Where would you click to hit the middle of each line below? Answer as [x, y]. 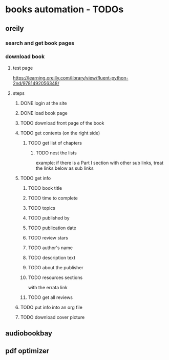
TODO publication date [52, 228]
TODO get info [36, 178]
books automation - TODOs [65, 9]
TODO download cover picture [52, 317]
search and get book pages [40, 43]
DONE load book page [44, 113]
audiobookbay [29, 334]
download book [25, 56]
